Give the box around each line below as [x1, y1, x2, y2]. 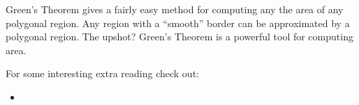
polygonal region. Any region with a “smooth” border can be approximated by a [6, 15, 350, 30]
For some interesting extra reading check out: [6, 66, 199, 81]
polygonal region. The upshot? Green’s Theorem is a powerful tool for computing [6, 29, 353, 44]
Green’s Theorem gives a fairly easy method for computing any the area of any [6, 2, 344, 16]
